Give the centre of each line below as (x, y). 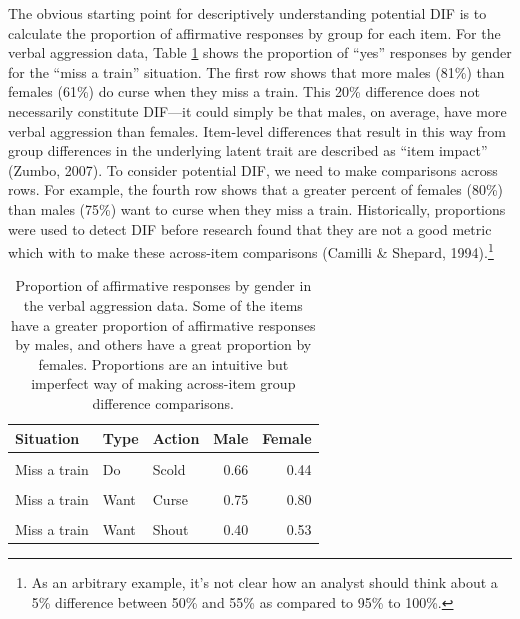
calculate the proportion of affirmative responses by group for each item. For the (254, 32)
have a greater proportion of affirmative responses (163, 324)
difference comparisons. (163, 402)
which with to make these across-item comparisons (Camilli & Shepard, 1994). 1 (251, 250)
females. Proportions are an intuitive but (163, 363)
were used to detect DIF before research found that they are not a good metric (250, 228)
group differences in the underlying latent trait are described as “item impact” (248, 150)
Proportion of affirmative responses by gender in (163, 285)
